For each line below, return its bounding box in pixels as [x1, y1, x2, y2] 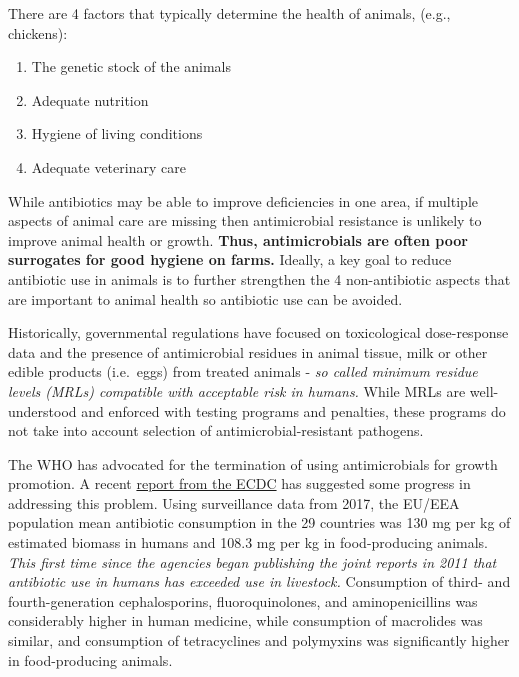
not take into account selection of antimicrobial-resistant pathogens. [8, 420, 424, 441]
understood [8, 400, 77, 421]
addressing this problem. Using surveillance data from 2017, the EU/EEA [8, 492, 460, 513]
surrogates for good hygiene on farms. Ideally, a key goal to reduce [8, 249, 452, 270]
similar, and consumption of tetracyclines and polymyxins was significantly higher [8, 630, 510, 651]
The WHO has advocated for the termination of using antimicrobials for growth [8, 453, 498, 474]
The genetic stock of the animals [31, 56, 232, 77]
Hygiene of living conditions [31, 123, 203, 144]
